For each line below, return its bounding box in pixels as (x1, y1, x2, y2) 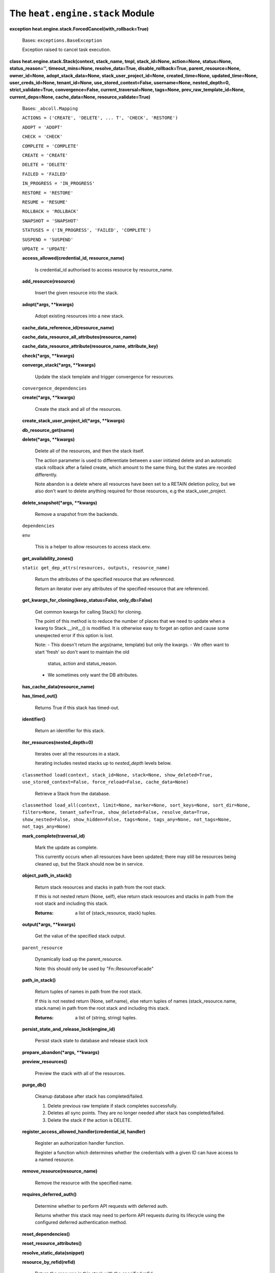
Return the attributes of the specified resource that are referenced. (35, 576, 175, 583)
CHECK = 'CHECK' (22, 134, 63, 140)
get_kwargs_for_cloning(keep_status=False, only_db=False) (22, 597, 153, 603)
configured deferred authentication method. (35, 1220, 127, 1226)
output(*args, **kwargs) (22, 922, 76, 928)
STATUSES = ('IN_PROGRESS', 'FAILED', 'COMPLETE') (22, 227, 151, 233)
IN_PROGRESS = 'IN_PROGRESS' (22, 181, 95, 186)
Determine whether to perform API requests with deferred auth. (35, 1203, 168, 1209)
